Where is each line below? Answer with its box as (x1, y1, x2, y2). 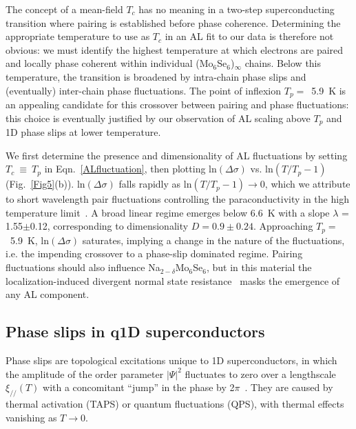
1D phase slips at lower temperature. (6, 125, 161, 139)
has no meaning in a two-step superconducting (138, 2, 335, 16)
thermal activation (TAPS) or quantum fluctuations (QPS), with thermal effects (6, 397, 344, 411)
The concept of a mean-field (6, 2, 123, 16)
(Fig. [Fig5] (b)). (6, 177, 74, 191)
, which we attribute (264, 177, 350, 191)
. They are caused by (244, 380, 333, 395)
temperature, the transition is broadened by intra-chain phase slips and (6, 69, 306, 83)
